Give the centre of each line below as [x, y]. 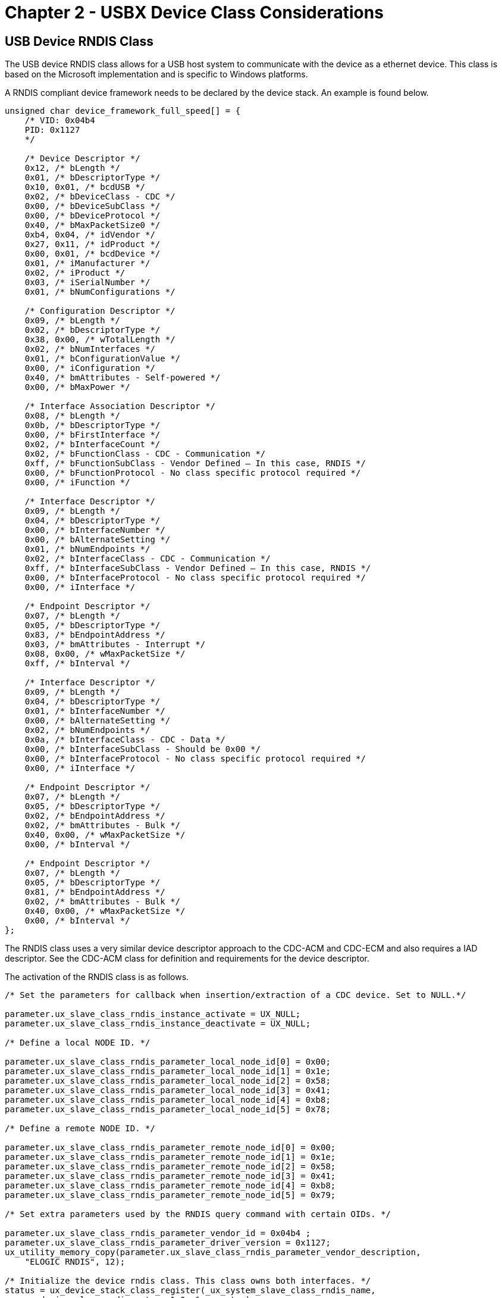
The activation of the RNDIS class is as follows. [97, 977]
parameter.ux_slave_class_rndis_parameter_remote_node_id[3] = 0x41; [170, 1176]
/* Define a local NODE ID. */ [78, 1043]
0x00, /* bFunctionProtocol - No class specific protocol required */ [193, 473]
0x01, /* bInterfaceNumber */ [95, 711]
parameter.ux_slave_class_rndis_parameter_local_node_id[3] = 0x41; [168, 1090]
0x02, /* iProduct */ [75, 273]
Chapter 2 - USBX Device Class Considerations [194, 13]
